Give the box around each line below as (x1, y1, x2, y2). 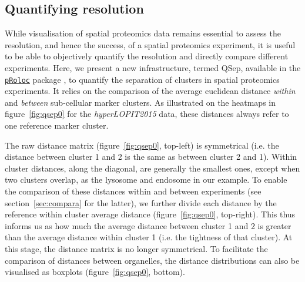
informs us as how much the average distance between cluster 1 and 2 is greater (5, 219, 291, 231)
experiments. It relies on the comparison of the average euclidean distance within (5, 85, 296, 97)
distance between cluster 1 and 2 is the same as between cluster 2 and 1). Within (5, 150, 297, 163)
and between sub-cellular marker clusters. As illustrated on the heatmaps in (5, 96, 276, 108)
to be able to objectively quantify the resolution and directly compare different (5, 50, 289, 62)
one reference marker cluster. (5, 119, 109, 132)
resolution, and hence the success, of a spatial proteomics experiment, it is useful (5, 38, 296, 51)
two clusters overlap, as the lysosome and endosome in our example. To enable (5, 173, 287, 186)
